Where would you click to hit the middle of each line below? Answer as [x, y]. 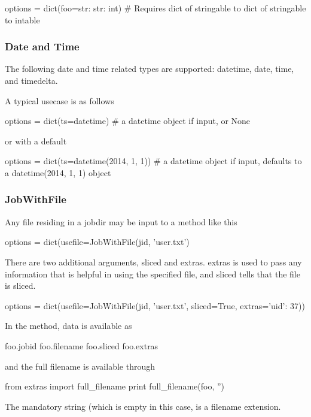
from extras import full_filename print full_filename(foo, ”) [115, 386]
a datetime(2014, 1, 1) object [58, 172]
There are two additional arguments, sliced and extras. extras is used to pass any [153, 262]
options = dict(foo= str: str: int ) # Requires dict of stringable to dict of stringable [155, 8]
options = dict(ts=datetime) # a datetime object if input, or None [128, 121]
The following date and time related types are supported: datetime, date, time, [150, 69]
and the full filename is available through [80, 366]
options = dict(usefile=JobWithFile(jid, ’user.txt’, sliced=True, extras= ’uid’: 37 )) [155, 305]
